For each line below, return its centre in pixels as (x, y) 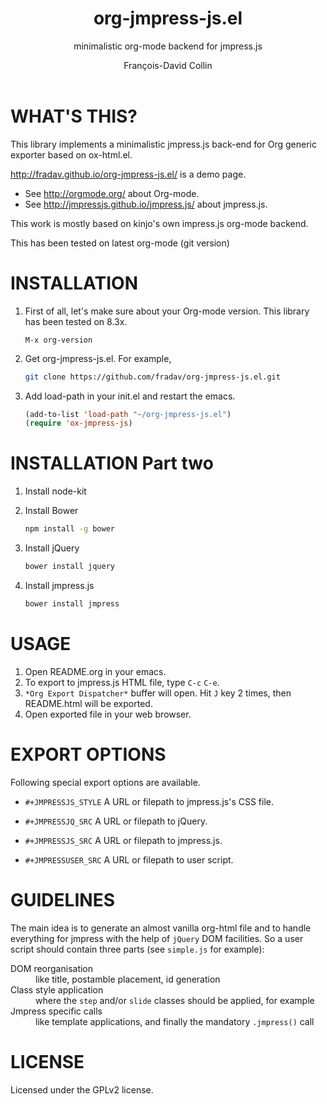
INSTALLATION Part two (112, 463)
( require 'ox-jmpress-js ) (78, 423)
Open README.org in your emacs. (95, 671)
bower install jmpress (72, 603)
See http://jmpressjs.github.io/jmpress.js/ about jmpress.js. (146, 204)
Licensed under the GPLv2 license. (82, 1089)
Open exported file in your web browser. (108, 714)
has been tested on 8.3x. (76, 321)
